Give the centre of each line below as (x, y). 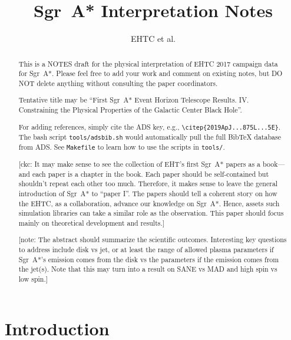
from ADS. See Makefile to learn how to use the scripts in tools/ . (122, 146)
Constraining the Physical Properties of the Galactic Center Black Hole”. (130, 110)
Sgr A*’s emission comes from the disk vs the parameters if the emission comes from (149, 259)
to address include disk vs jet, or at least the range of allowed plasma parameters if (146, 250)
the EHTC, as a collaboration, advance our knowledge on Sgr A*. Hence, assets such (149, 203)
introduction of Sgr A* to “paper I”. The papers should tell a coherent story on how (148, 193)
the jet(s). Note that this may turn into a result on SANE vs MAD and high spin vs (148, 269)
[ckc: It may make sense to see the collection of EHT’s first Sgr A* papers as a (139, 164)
